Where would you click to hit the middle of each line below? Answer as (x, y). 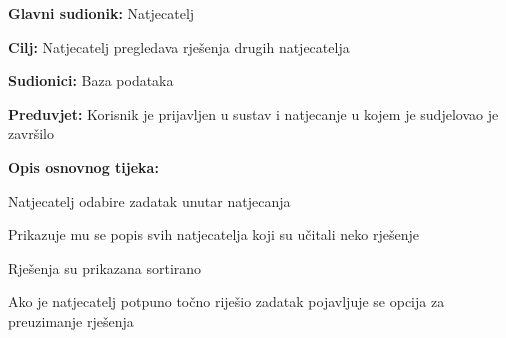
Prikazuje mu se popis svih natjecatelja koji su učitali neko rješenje (213, 234)
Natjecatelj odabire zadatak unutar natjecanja (149, 200)
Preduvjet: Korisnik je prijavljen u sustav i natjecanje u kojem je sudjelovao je (253, 113)
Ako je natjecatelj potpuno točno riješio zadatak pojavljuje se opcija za (226, 301)
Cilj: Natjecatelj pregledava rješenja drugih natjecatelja (179, 46)
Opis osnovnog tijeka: (83, 166)
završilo (31, 133)
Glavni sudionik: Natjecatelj (101, 13)
